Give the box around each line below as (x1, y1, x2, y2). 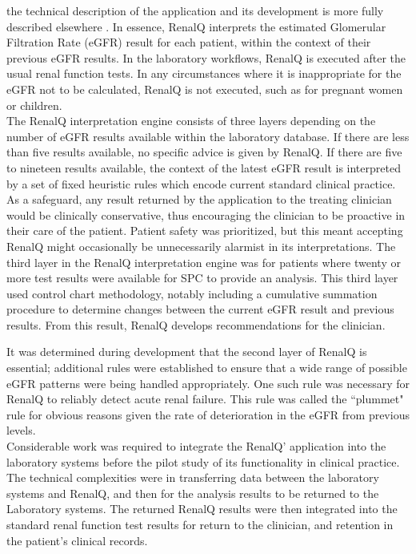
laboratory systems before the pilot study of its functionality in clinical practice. (6, 453, 400, 470)
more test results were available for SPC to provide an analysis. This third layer (6, 269, 398, 286)
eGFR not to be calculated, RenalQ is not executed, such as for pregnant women (6, 80, 403, 97)
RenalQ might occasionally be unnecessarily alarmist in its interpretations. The (6, 237, 396, 254)
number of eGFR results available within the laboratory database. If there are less (6, 127, 410, 144)
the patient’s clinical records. (6, 532, 148, 548)
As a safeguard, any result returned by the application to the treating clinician (6, 191, 392, 208)
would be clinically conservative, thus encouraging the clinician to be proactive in (6, 206, 406, 223)
